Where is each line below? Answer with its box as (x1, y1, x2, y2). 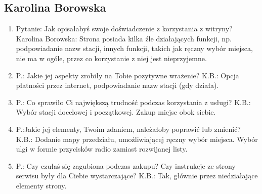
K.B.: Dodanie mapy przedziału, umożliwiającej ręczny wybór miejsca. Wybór (16, 133, 258, 144)
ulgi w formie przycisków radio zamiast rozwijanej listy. (16, 143, 188, 154)
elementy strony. (16, 180, 67, 190)
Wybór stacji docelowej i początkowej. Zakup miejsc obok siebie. (16, 107, 216, 117)
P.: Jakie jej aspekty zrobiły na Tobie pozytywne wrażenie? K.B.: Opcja (16, 70, 239, 80)
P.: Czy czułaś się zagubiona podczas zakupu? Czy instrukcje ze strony (16, 160, 236, 171)
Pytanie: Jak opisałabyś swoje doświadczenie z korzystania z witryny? (16, 23, 233, 34)
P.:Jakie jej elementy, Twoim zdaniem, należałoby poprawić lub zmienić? (16, 123, 241, 134)
